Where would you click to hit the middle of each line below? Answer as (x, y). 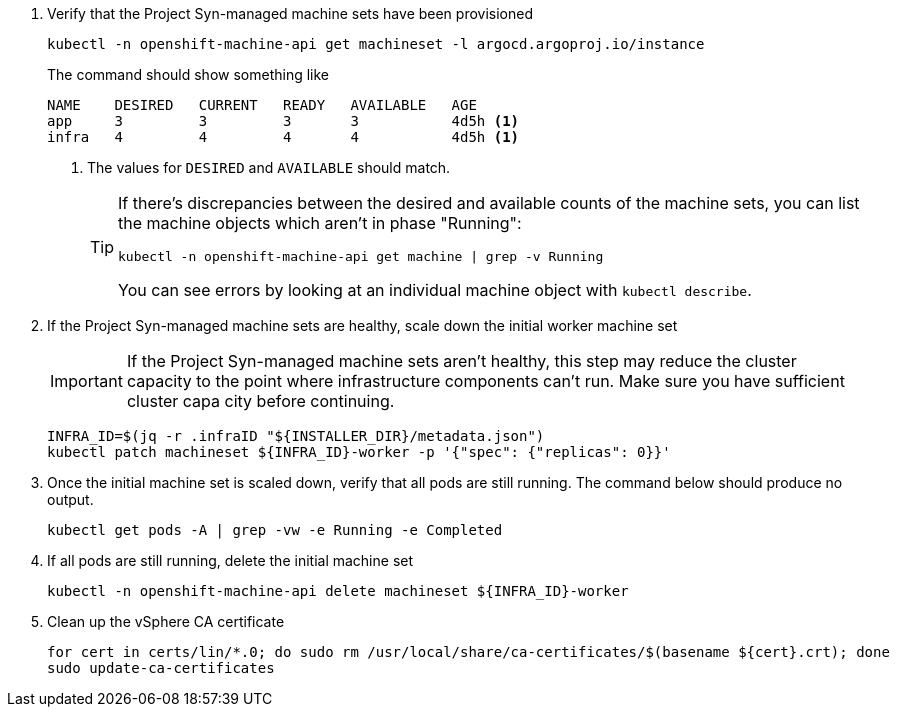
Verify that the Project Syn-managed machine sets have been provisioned (290, 13)
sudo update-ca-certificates (161, 668)
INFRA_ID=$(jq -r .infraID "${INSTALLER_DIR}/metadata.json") (296, 436)
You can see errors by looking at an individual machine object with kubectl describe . (435, 290)
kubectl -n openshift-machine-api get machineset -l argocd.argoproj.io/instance (376, 44)
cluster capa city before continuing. (260, 401)
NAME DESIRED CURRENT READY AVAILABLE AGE (262, 105)
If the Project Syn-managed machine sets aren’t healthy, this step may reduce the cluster (461, 361)
